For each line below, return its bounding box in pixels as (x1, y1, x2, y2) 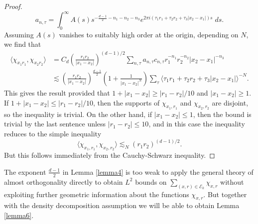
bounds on (135, 176, 167, 187)
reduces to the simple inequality (4, 128, 102, 138)
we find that (4, 39, 41, 49)
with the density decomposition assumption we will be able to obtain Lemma (4, 200, 240, 211)
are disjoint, (212, 97, 249, 108)
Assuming (4, 29, 34, 39)
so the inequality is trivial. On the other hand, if (4, 109, 152, 119)
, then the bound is (193, 109, 252, 119)
